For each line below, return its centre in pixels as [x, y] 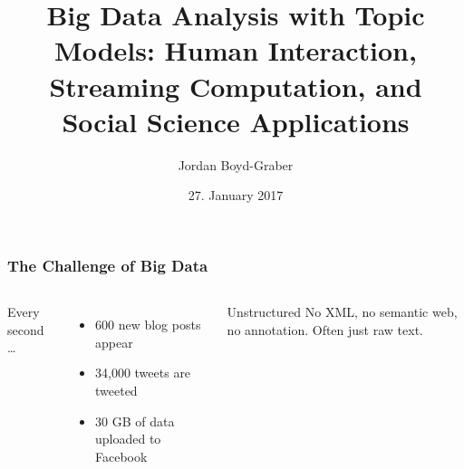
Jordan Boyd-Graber [236, 164]
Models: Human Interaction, [236, 50]
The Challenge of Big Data [108, 265]
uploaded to [128, 439]
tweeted [116, 390]
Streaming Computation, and [236, 86]
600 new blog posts [148, 325]
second [26, 329]
